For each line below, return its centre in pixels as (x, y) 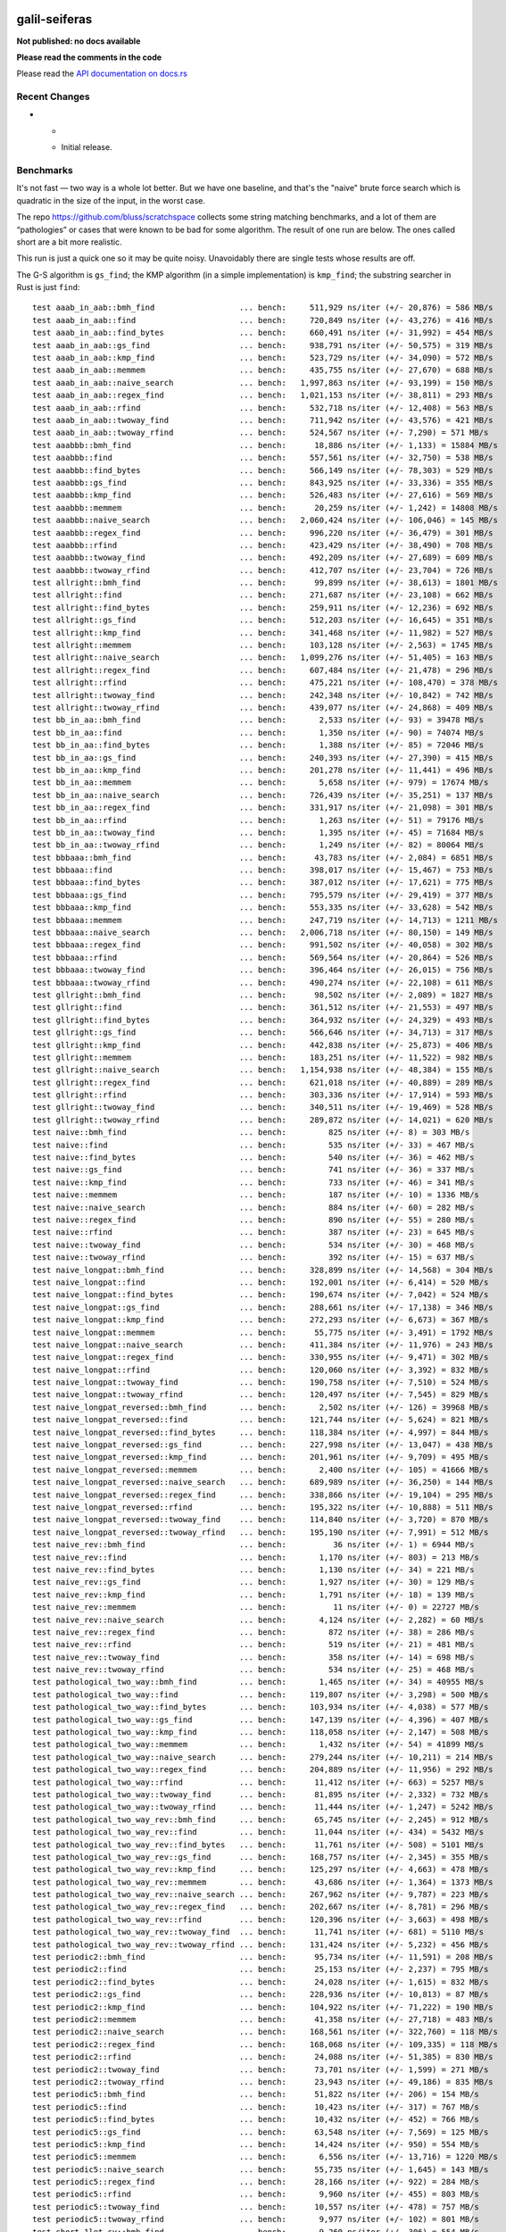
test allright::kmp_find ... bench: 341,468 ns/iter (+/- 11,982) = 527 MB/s (263, 633)
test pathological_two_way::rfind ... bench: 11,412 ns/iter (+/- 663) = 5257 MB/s (258, 1782)
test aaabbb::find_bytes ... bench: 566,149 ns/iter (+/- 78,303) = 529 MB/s (263, 470)
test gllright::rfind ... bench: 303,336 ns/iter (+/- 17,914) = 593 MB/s (263, 1095)
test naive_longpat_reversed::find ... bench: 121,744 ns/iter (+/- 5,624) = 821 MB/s (261, 1420)
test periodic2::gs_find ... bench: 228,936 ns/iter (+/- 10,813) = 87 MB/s (261, 1995)
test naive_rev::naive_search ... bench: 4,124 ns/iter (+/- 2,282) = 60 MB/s (258, 1620)
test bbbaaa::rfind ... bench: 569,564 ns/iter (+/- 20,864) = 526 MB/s (263, 957)
